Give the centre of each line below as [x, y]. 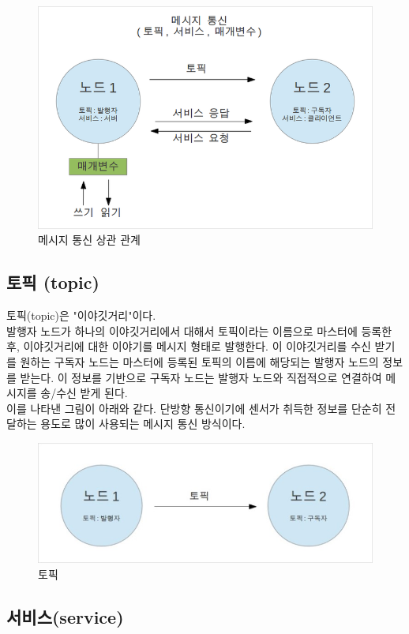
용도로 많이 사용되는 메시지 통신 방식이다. [143, 424]
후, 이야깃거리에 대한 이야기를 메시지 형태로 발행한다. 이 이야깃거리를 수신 [189, 346]
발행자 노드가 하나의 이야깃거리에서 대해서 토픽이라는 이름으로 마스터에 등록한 [199, 330]
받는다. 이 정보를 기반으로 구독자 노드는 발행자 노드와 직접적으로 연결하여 [201, 377]
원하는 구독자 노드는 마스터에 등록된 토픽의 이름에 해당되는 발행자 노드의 [199, 362]
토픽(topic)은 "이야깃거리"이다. [81, 315]
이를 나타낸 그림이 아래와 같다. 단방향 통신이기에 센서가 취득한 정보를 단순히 [194, 408]
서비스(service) [65, 617]
